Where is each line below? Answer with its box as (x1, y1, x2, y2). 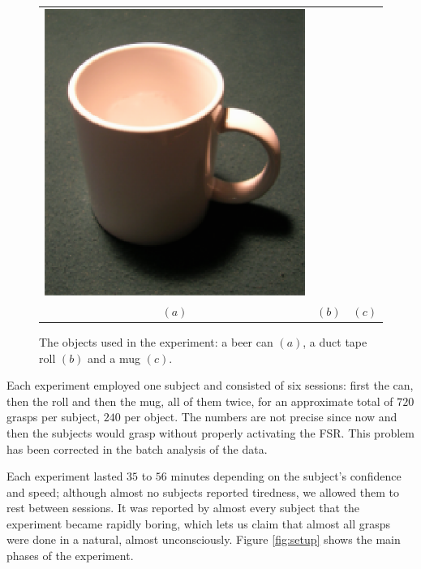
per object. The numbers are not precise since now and (124, 408, 397, 425)
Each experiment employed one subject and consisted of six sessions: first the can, (6, 377, 414, 394)
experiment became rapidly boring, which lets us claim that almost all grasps (6, 515, 391, 532)
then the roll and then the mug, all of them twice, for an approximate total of (6, 392, 393, 409)
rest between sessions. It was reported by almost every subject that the (6, 499, 360, 516)
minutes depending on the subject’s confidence (170, 468, 402, 485)
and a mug (88, 349, 141, 366)
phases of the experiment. (6, 547, 134, 564)
